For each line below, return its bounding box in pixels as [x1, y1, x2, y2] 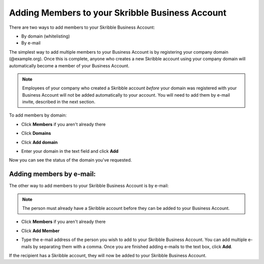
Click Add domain [21, 139, 58, 145]
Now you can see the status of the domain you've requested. [9, 157, 132, 163]
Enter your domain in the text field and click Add [21, 148, 119, 154]
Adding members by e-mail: [9, 170, 96, 178]
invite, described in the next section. [22, 99, 95, 105]
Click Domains [21, 130, 51, 136]
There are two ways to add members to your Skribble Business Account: [9, 24, 155, 30]
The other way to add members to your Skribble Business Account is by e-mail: [9, 183, 169, 189]
